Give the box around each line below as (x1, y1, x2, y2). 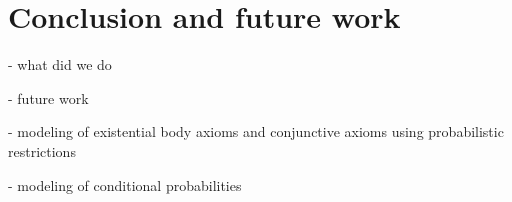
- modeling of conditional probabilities (8, 174, 242, 195)
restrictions (8, 140, 76, 161)
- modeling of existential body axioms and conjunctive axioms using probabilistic (8, 121, 504, 142)
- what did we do (8, 54, 112, 75)
